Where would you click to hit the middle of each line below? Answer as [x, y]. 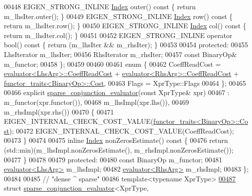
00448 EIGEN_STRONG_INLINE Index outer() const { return [100, 6]
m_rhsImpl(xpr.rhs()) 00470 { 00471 [59, 111]
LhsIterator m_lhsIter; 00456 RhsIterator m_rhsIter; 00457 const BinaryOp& [121, 54]
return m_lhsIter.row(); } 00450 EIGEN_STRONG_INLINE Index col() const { [125, 26]
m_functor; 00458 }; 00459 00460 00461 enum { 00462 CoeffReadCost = [112, 64]
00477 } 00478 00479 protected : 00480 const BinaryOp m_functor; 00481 [113, 159]
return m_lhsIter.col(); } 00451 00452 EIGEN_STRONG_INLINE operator [118, 35]
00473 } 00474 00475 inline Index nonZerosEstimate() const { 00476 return [116, 140]
